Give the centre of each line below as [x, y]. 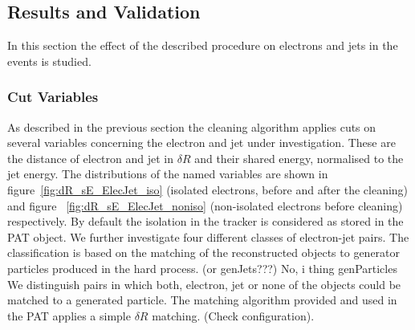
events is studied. [49, 61]
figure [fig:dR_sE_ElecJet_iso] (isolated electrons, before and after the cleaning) [208, 189]
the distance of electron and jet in [91, 158]
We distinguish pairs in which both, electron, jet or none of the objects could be [204, 284]
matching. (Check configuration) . [233, 315]
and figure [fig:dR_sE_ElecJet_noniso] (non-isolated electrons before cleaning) [205, 205]
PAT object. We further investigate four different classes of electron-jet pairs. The [208, 236]
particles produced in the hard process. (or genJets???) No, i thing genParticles [202, 268]
